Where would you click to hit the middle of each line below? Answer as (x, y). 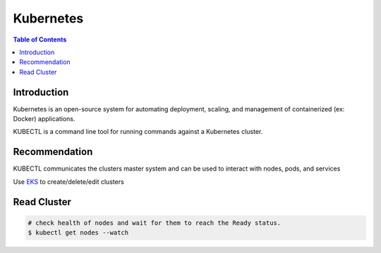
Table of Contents (40, 39)
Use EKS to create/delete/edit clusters (69, 181)
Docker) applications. (44, 119)
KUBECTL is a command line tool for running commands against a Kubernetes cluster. (138, 132)
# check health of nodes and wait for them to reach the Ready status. (155, 223)
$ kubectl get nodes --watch (78, 233)
